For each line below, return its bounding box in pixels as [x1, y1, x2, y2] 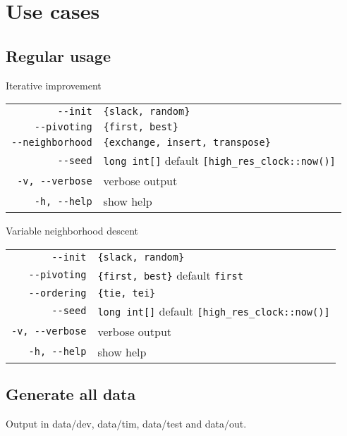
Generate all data [6, 383, 136, 405]
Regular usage [6, 44, 111, 66]
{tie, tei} [97, 287, 156, 299]
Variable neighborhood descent [6, 223, 139, 238]
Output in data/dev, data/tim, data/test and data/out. [6, 416, 247, 430]
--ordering [28, 287, 87, 299]
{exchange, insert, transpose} [103, 137, 271, 149]
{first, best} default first [97, 266, 243, 283]
